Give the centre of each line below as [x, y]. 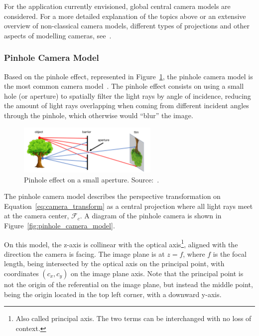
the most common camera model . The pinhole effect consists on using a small [124, 86]
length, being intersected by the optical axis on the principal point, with [114, 263]
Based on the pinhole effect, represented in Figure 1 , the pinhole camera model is [129, 76]
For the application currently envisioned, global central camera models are [117, 6]
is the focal [230, 253]
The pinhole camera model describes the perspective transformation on [112, 196]
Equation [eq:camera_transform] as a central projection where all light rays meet [129, 206]
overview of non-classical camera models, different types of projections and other [127, 26]
